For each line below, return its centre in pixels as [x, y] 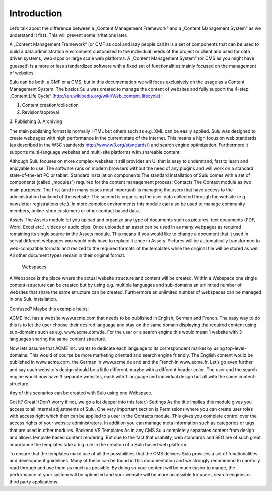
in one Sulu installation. [33, 299]
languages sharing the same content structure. [58, 339]
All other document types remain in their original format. [67, 255]
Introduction [36, 13]
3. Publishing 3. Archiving [36, 121]
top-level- [236, 348]
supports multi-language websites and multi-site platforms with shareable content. [95, 152]
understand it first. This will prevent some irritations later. [69, 35]
